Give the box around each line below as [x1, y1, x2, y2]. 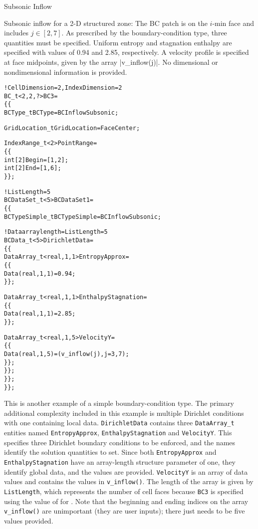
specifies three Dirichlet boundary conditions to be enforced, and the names [4, 437, 236, 447]
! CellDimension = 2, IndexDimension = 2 [4, 84, 122, 92]
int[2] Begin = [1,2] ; [4, 156, 68, 164]
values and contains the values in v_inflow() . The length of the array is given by [4, 476, 254, 487]
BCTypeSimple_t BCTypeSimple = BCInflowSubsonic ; [4, 213, 162, 220]
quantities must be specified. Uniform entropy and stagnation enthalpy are [4, 37, 232, 47]
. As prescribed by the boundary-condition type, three [61, 27, 227, 38]
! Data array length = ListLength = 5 [4, 228, 108, 236]
